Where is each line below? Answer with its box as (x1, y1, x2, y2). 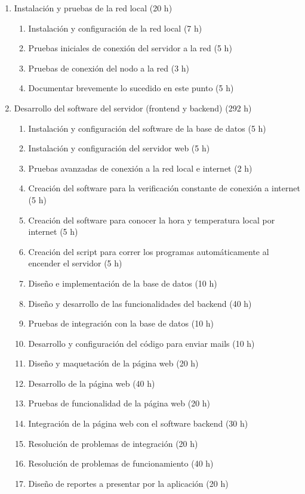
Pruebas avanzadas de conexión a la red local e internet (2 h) (28, 161, 252, 174)
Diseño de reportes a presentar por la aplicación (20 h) (28, 477, 229, 489)
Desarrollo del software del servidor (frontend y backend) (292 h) (14, 101, 252, 114)
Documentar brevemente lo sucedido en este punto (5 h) (28, 82, 234, 94)
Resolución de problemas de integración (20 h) (28, 437, 198, 449)
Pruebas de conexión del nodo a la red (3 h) (28, 61, 190, 74)
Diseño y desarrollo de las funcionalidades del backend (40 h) (28, 297, 252, 309)
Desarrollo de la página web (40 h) (28, 377, 155, 389)
